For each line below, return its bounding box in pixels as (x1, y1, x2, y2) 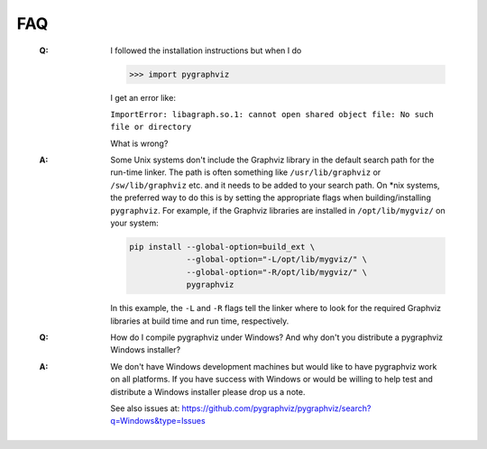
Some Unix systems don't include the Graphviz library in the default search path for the (110, 154, 435, 166)
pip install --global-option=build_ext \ (129, 242, 316, 252)
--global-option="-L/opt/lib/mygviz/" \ (186, 254, 368, 265)
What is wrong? (110, 138, 169, 149)
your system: (110, 217, 160, 229)
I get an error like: (110, 92, 176, 103)
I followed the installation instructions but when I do (110, 45, 302, 56)
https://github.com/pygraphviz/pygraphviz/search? (181, 402, 372, 414)
